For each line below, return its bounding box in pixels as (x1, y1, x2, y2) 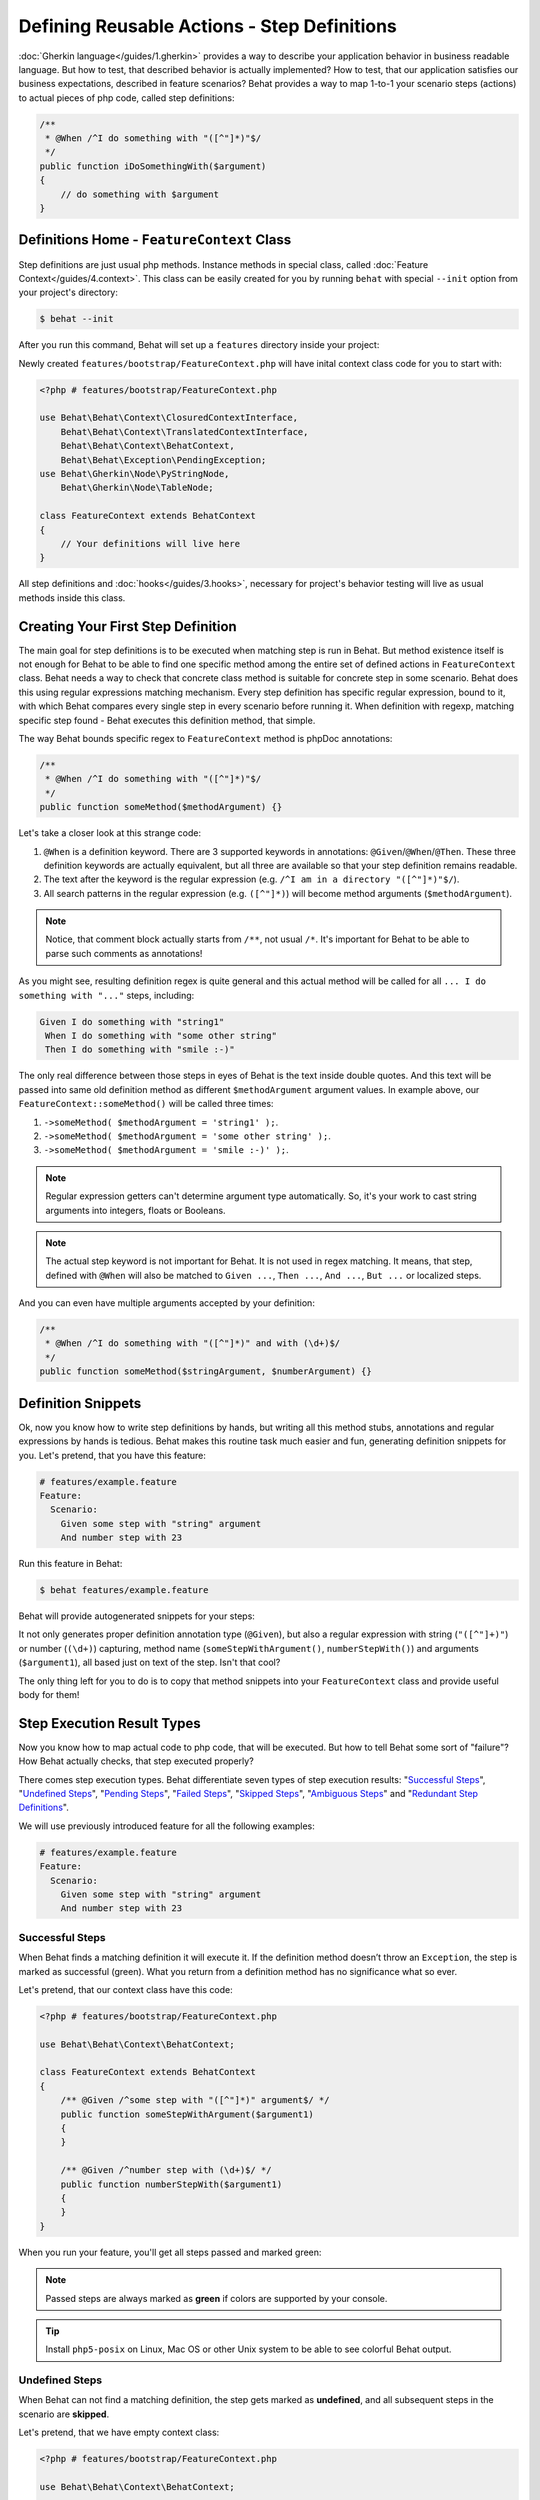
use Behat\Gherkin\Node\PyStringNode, (39, 468, 230, 480)
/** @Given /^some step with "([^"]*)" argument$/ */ (60, 2095, 330, 2106)
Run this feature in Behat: (18, 1558, 123, 1570)
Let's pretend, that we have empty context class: (18, 2426, 220, 2439)
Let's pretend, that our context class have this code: (18, 1983, 234, 1995)
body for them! (18, 1688, 80, 1700)
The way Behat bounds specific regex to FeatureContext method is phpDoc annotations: (18, 732, 393, 744)
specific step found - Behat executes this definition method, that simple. (18, 714, 316, 726)
